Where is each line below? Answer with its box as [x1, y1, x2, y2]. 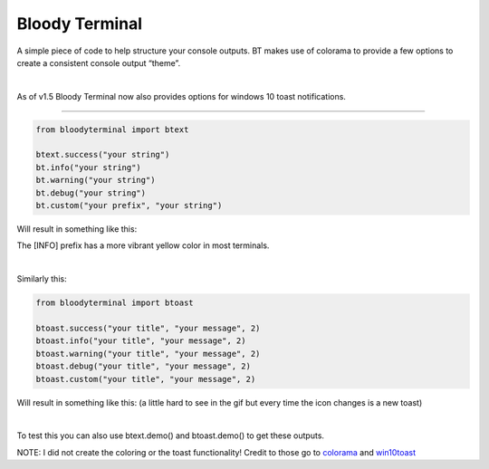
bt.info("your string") [35, 162, 142, 172]
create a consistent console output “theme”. [16, 57, 181, 68]
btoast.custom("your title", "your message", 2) [35, 374, 256, 384]
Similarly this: [16, 273, 67, 284]
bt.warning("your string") [35, 175, 156, 186]
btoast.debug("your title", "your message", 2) [35, 361, 251, 371]
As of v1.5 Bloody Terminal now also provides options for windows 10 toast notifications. [16, 91, 346, 101]
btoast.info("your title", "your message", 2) [35, 336, 246, 346]
